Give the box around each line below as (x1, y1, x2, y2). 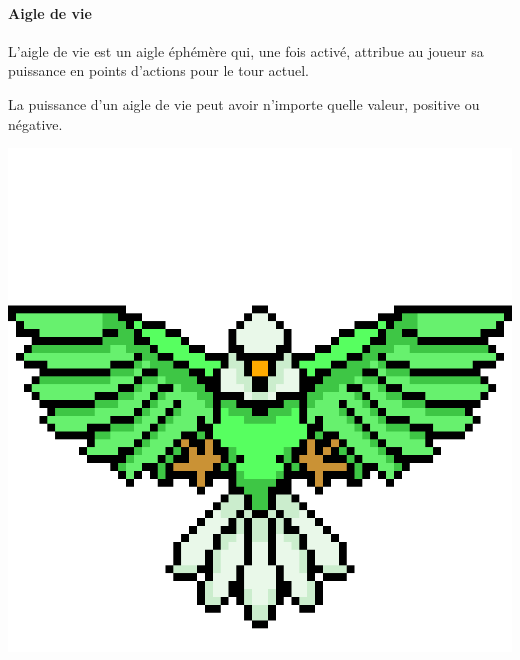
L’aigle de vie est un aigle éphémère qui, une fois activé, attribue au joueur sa (8, 40, 484, 61)
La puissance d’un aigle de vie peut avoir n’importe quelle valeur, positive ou (8, 93, 480, 114)
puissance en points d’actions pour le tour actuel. (8, 60, 310, 81)
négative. (8, 113, 63, 134)
